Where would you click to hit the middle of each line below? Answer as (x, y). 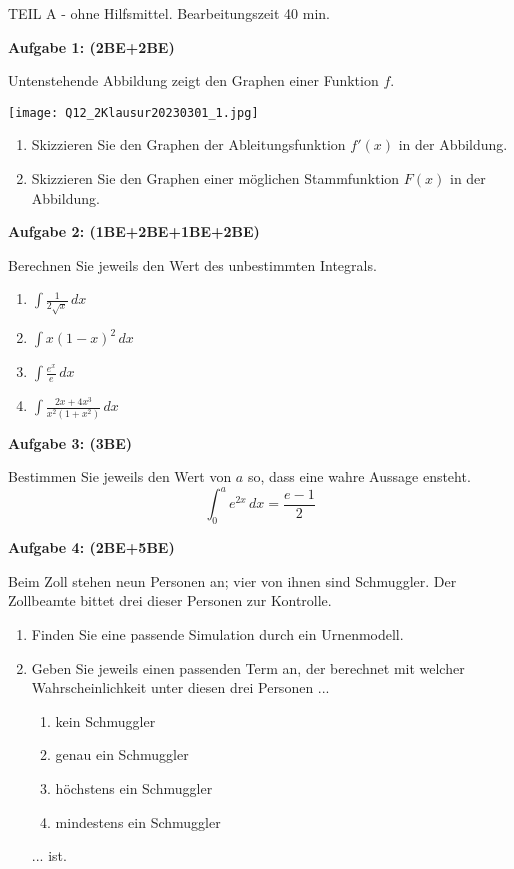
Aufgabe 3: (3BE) (70, 442)
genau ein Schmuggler (122, 754)
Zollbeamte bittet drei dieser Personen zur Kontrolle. (170, 600)
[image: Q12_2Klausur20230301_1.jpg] (133, 112)
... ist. (49, 855)
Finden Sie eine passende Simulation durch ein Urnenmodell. (217, 633)
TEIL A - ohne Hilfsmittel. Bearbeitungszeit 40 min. (169, 13)
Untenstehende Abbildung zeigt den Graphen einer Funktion (193, 80)
